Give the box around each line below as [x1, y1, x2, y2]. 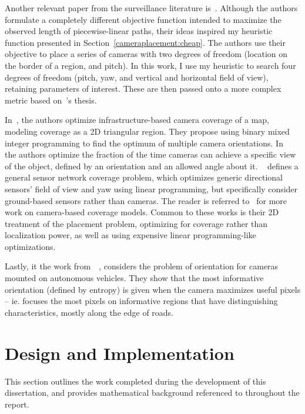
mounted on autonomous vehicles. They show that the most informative [5, 272, 264, 284]
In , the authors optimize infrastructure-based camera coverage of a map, [5, 113, 270, 126]
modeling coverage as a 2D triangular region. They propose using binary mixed [5, 125, 290, 137]
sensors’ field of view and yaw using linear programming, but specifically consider [5, 182, 298, 195]
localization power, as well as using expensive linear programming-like [5, 229, 256, 241]
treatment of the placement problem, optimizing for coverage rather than [5, 217, 268, 229]
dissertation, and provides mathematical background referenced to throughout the [5, 386, 300, 399]
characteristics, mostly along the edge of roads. [5, 306, 174, 318]
